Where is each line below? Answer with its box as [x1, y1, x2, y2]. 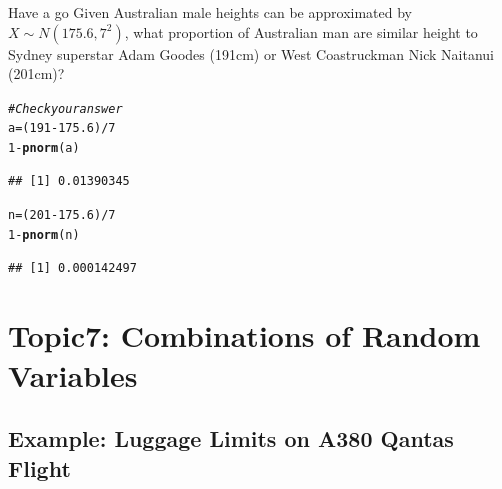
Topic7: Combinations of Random [8, 315, 481, 356]
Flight [8, 452, 71, 483]
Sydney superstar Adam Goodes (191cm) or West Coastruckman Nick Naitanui [8, 43, 494, 64]
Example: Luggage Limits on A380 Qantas [8, 423, 454, 454]
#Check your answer [8, 101, 123, 116]
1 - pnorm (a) [8, 141, 80, 156]
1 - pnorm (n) [8, 227, 80, 242]
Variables [8, 354, 138, 395]
